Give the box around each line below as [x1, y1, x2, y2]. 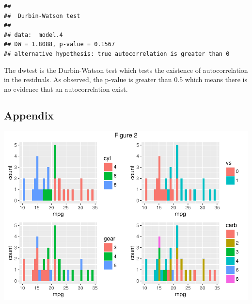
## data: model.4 [4, 31, 63, 38]
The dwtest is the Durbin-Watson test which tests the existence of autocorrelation [4, 65, 248, 75]
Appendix [4, 107, 54, 122]
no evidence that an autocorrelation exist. [4, 84, 128, 94]
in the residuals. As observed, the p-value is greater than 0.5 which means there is [4, 74, 247, 84]
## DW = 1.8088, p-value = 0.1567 [4, 41, 115, 48]
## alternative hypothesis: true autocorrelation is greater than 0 [4, 50, 230, 57]
